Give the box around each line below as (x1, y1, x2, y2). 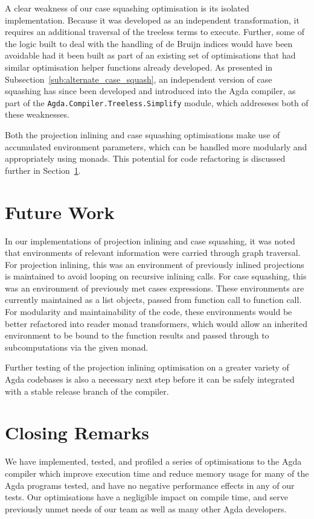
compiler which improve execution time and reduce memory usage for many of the (5, 466, 309, 479)
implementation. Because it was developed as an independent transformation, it (5, 13, 300, 26)
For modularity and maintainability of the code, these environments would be (5, 305, 292, 318)
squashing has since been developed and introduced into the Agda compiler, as (5, 84, 296, 97)
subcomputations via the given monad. (5, 340, 149, 353)
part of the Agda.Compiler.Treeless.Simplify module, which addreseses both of (5, 96, 309, 109)
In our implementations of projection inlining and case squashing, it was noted (5, 234, 295, 247)
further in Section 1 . (5, 164, 81, 176)
